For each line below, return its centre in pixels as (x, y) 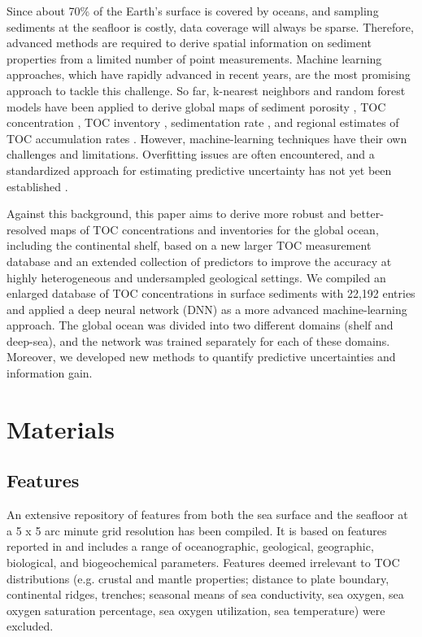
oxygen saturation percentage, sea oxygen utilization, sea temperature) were (196, 610)
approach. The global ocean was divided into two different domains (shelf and (200, 325)
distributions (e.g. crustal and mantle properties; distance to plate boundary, (198, 578)
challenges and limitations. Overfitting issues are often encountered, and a (191, 154)
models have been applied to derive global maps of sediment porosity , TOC (196, 106)
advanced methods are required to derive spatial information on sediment (189, 43)
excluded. (30, 626)
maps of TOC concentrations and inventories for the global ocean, (214, 229)
